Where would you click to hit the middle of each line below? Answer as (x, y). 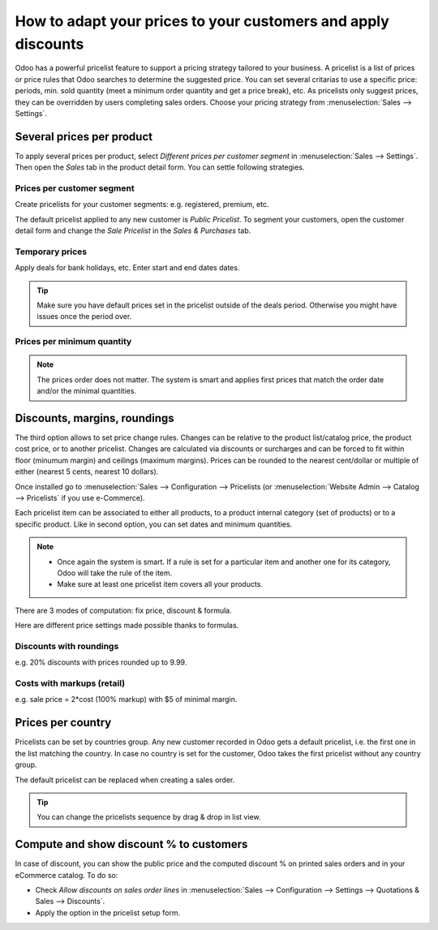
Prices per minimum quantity (73, 342)
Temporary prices (51, 252)
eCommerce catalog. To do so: (67, 875)
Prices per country (63, 723)
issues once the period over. (84, 316)
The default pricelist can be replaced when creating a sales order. (125, 780)
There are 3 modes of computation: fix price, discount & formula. (123, 610)
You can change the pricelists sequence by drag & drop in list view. (149, 817)
